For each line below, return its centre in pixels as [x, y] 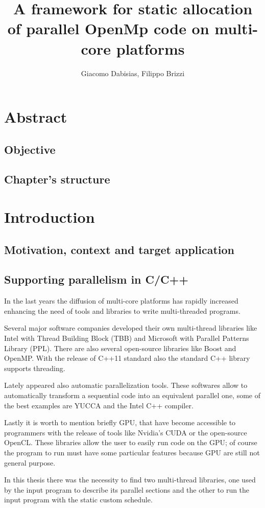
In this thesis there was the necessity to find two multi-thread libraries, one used [130, 480]
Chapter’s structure [57, 179]
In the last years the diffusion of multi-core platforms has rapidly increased [121, 301]
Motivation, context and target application [119, 249]
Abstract [36, 117]
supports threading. [35, 368]
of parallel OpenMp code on [108, 28]
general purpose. [30, 462]
